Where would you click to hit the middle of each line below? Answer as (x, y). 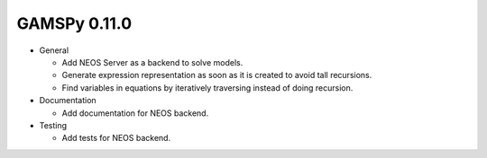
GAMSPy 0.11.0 (74, 23)
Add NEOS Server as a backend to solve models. (152, 62)
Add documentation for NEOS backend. (135, 113)
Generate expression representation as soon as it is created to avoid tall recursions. (217, 75)
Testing (53, 125)
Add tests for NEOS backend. (116, 138)
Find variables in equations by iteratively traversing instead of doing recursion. (207, 88)
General (54, 50)
